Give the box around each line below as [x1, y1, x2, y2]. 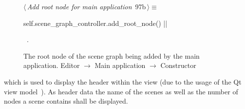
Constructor [160, 60, 196, 70]
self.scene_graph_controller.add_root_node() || [23, 18, 168, 28]
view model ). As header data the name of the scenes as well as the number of [4, 86, 238, 96]
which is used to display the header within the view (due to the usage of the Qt [4, 76, 242, 87]
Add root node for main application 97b [27, 1, 146, 11]
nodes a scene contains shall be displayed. [4, 96, 128, 106]
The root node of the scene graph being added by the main [23, 50, 200, 61]
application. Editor [23, 60, 80, 70]
